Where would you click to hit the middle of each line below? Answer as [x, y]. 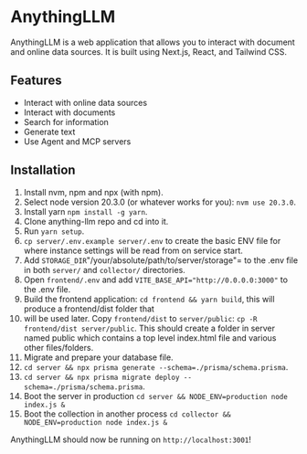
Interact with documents [69, 112]
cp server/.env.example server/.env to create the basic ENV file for [152, 240]
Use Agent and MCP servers [77, 141]
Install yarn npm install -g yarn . [85, 211]
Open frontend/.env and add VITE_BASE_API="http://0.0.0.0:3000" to [156, 280]
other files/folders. [58, 347]
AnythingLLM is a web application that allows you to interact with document [153, 42]
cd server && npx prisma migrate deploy [101, 377]
